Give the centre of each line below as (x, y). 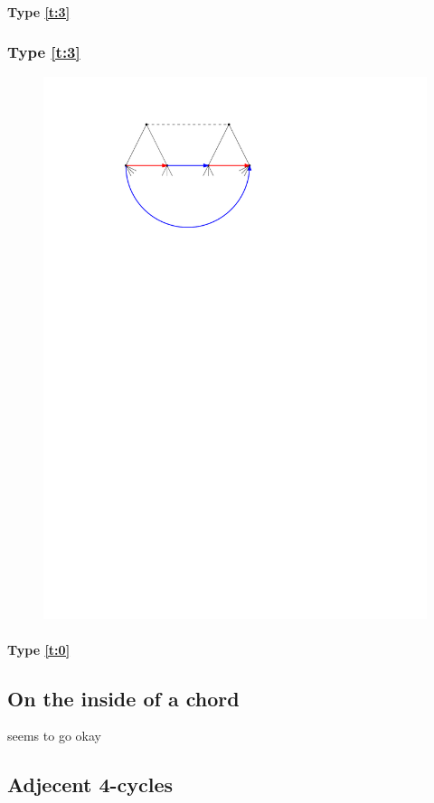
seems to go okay (54, 736)
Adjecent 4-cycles (90, 784)
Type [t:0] (39, 649)
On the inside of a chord (123, 698)
